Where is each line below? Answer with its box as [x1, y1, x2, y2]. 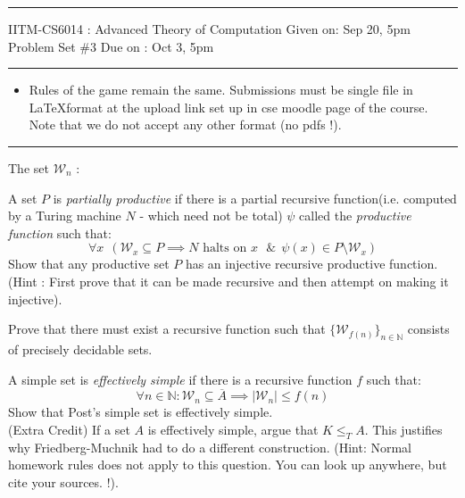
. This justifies [364, 419, 443, 438]
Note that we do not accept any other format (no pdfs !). [29, 115, 342, 134]
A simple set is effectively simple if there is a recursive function [8, 369, 353, 388]
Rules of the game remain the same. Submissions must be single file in [29, 80, 413, 99]
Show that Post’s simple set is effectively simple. [8, 403, 273, 421]
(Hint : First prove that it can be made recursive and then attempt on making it [8, 271, 449, 290]
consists [407, 320, 450, 338]
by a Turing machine [8, 206, 121, 225]
